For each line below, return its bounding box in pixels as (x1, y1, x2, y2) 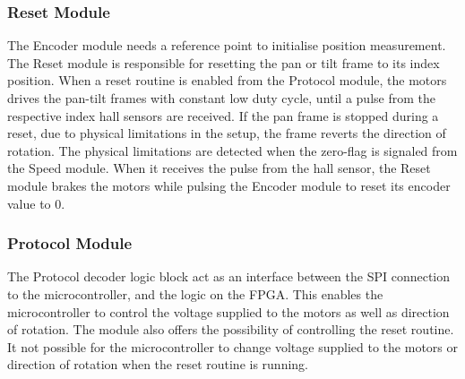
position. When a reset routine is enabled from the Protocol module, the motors (7, 71, 447, 90)
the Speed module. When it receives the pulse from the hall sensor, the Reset (7, 159, 431, 177)
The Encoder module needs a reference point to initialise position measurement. (7, 36, 446, 55)
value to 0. (7, 194, 65, 212)
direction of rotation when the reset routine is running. (7, 355, 308, 374)
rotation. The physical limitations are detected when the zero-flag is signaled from (7, 141, 458, 159)
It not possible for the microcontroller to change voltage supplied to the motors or (7, 337, 458, 356)
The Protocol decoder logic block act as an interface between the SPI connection (7, 267, 451, 286)
